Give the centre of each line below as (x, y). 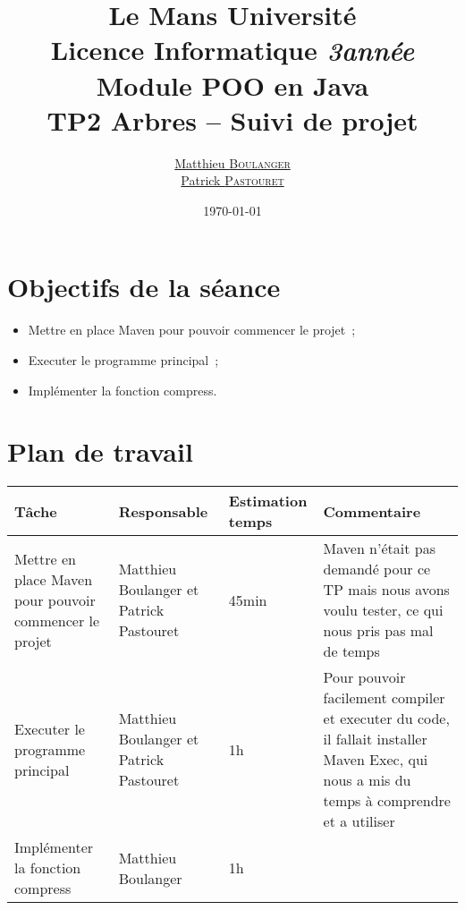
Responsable (163, 511)
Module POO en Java (232, 85)
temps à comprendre (387, 801)
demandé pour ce (377, 569)
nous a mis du (367, 780)
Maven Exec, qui (376, 760)
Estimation (268, 501)
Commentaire (372, 511)
